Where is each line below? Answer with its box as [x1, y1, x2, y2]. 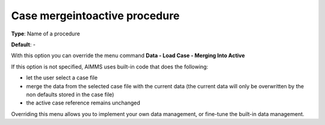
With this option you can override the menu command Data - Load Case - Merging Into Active [11, 52, 245, 59]
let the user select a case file [26, 74, 98, 81]
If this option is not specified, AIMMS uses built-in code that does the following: [11, 63, 209, 70]
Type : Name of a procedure [11, 30, 81, 37]
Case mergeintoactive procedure [11, 9, 180, 22]
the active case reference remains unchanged [26, 99, 141, 106]
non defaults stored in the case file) [26, 91, 114, 98]
